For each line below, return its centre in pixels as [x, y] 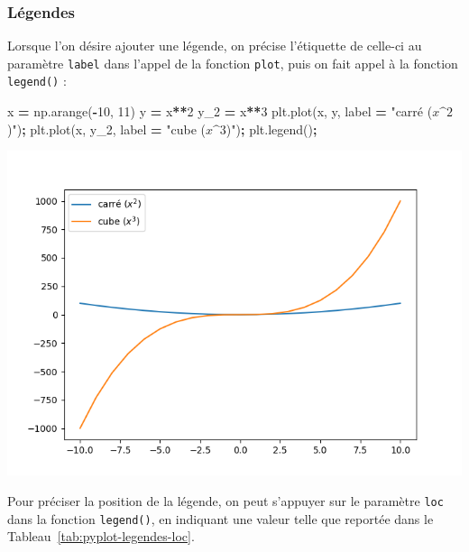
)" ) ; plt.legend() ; [271, 129]
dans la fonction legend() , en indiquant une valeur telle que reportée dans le [221, 518]
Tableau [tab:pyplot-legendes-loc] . [101, 536]
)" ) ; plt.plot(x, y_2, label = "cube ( [107, 129]
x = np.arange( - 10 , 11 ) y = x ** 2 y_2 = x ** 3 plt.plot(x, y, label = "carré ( [220, 111]
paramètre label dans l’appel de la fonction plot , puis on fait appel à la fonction [233, 63]
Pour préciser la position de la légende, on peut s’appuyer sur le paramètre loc [225, 500]
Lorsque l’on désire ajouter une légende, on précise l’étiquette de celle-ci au [215, 46]
